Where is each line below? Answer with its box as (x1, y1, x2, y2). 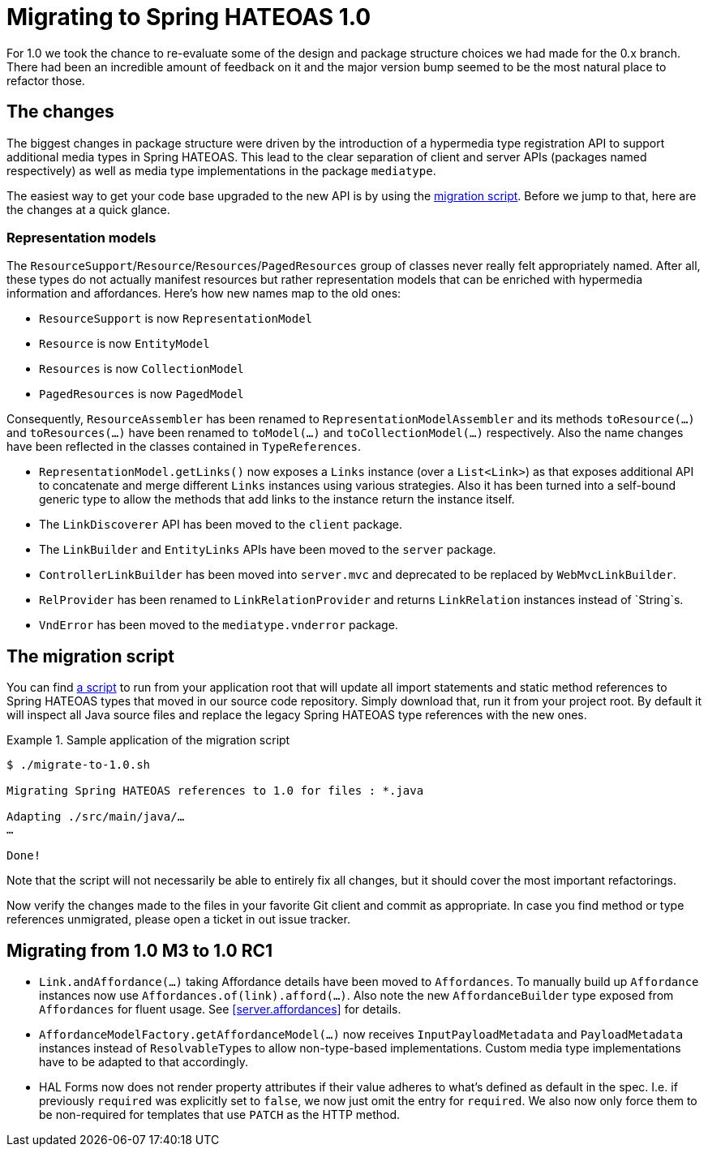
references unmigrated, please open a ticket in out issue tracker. (6, 912, 350, 927)
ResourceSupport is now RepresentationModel (39, 311, 313, 326)
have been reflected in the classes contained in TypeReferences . (6, 439, 362, 454)
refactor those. (6, 73, 85, 88)
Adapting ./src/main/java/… (6, 810, 185, 824)
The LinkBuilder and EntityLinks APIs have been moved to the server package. (39, 542, 496, 557)
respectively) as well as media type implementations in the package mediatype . (6, 163, 436, 178)
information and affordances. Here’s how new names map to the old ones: (6, 286, 401, 301)
